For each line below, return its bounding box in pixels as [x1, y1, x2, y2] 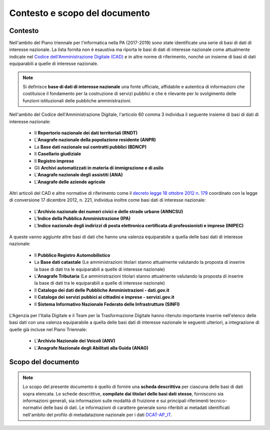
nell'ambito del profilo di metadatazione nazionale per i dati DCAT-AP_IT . [22, 412, 172, 418]
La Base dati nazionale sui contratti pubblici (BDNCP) [34, 144, 147, 150]
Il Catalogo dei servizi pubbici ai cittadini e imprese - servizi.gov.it [34, 294, 174, 300]
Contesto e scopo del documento [9, 7, 150, 18]
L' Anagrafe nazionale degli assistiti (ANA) [34, 172, 123, 178]
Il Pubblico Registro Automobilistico [34, 252, 110, 258]
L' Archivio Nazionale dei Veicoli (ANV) [34, 338, 115, 344]
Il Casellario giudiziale [34, 151, 81, 157]
